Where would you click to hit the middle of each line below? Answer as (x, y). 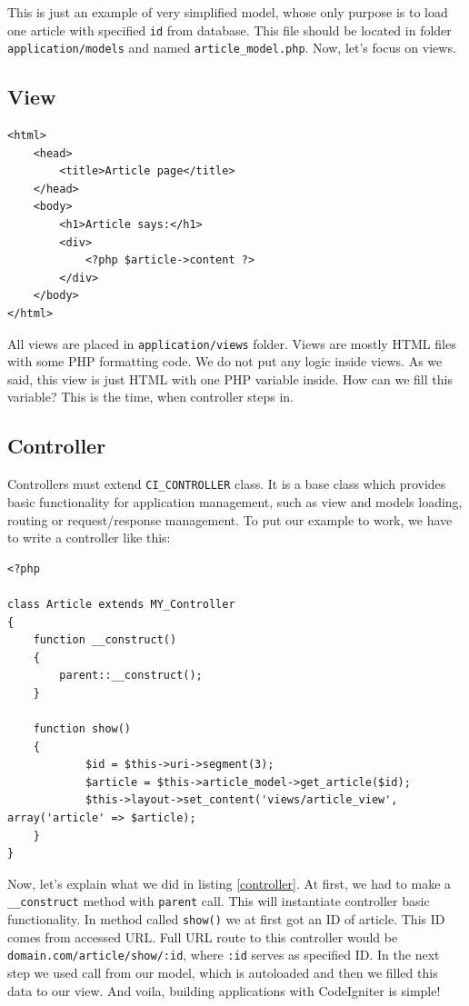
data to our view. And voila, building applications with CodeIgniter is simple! (224, 990)
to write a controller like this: (89, 538)
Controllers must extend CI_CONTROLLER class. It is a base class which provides (227, 484)
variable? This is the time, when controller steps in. (151, 397)
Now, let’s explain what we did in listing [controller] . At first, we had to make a (230, 883)
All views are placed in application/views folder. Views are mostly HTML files (232, 343)
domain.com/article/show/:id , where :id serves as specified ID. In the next (224, 955)
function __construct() (105, 640)
